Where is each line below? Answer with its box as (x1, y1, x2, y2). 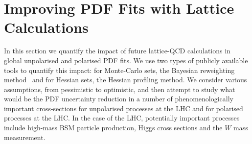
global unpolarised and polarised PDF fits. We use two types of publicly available (4, 55, 248, 65)
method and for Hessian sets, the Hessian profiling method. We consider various (4, 74, 247, 85)
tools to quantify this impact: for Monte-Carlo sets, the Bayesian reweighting (4, 65, 235, 75)
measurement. (4, 132, 46, 142)
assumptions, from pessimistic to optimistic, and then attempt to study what (4, 84, 235, 94)
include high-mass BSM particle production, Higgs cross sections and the (4, 122, 223, 133)
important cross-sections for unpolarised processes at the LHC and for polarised (4, 103, 243, 113)
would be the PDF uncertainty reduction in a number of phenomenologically (4, 94, 233, 104)
